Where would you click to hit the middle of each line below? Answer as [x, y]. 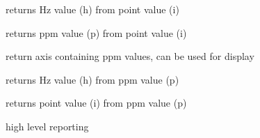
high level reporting [47, 126]
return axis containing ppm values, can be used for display [130, 56]
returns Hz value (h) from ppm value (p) [92, 79]
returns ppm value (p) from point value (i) [96, 32]
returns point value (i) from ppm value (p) [96, 103]
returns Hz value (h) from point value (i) [92, 9]
